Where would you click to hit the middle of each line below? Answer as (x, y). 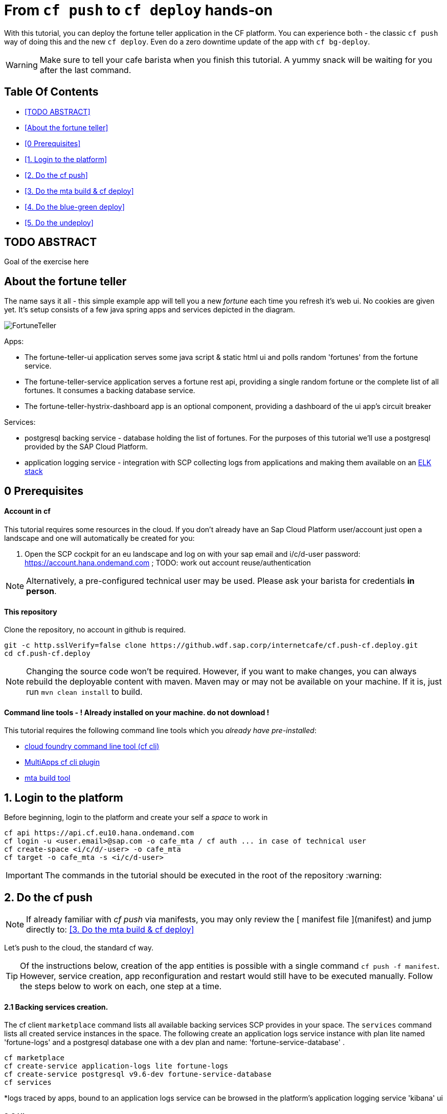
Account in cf (27, 511)
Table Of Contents (51, 92)
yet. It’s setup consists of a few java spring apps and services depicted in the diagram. (150, 310)
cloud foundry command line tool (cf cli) (92, 746)
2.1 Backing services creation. (56, 1007)
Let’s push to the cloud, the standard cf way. (79, 948)
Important (24, 876)
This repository (31, 611)
